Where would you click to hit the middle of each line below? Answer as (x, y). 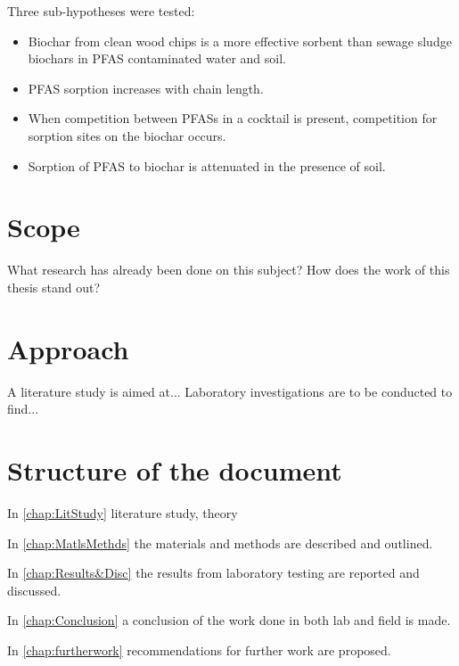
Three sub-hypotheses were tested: (101, 11)
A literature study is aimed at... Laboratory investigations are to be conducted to (230, 391)
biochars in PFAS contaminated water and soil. (157, 58)
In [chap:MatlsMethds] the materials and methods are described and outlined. (220, 543)
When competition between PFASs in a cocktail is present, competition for (233, 118)
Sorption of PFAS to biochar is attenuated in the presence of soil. (207, 165)
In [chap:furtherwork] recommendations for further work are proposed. (199, 650)
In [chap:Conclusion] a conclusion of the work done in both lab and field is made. (229, 620)
